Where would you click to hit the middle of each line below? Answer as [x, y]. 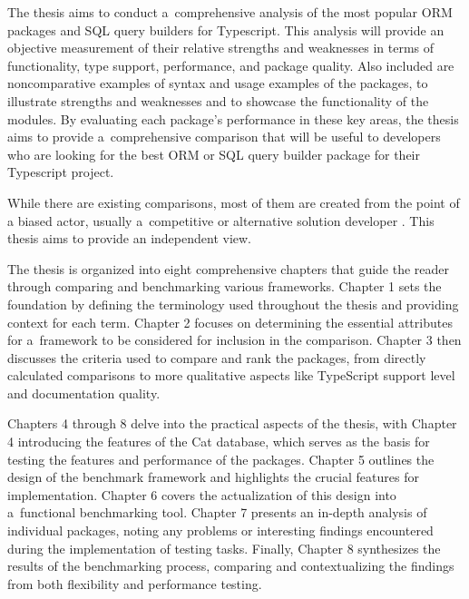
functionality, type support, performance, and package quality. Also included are [231, 65]
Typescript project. [61, 172]
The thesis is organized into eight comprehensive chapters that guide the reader [229, 268]
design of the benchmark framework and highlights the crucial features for [213, 477]
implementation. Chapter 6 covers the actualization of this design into [202, 494]
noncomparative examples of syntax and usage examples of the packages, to [218, 83]
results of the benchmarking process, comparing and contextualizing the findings [231, 566]
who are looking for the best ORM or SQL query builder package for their [214, 154]
